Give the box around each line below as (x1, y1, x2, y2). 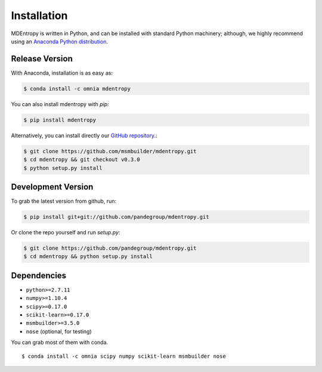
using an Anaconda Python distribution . (11, 38, 109, 45)
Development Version (11, 182, 94, 192)
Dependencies (11, 270, 67, 280)
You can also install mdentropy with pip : (11, 100, 110, 107)
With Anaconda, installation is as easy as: (11, 69, 113, 76)
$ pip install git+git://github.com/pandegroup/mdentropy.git (23, 213, 209, 221)
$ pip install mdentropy (23, 116, 97, 123)
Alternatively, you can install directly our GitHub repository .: (11, 132, 157, 139)
